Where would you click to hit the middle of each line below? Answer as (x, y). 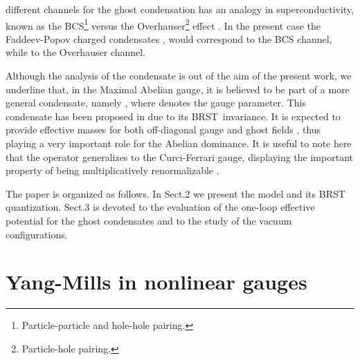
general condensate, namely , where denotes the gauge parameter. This (156, 103)
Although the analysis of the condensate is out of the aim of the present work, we (179, 76)
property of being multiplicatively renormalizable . (112, 170)
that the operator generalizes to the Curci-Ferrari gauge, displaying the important (179, 157)
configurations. (37, 234)
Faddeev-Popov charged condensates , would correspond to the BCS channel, (169, 38)
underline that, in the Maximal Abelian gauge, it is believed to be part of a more (178, 89)
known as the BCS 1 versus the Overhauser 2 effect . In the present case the (163, 24)
